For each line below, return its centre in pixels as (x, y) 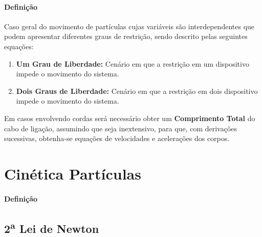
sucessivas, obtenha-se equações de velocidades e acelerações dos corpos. (117, 138)
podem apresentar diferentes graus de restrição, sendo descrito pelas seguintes (126, 36)
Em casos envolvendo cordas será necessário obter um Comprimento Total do (130, 118)
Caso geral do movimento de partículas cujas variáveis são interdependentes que (129, 26)
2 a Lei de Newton (52, 227)
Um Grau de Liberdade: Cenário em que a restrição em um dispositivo (133, 63)
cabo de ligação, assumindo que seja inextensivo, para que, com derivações (121, 128)
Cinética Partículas (73, 173)
